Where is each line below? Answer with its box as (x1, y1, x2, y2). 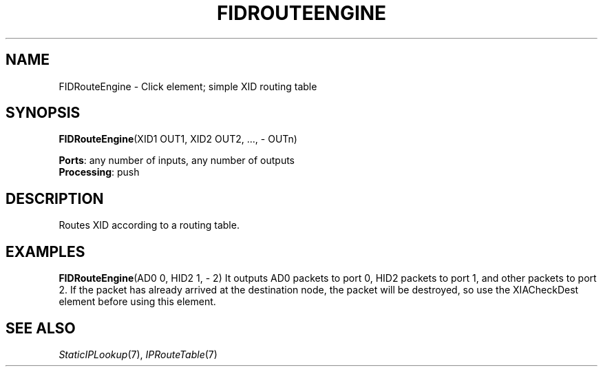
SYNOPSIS (6, 104, 81, 122)
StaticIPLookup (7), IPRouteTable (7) (59, 348, 218, 360)
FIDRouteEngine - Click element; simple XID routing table (59, 80, 317, 92)
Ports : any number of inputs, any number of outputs (59, 154, 295, 167)
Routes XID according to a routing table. (59, 219, 240, 231)
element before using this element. (59, 296, 216, 308)
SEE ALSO (6, 319, 76, 337)
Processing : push (59, 166, 140, 178)
